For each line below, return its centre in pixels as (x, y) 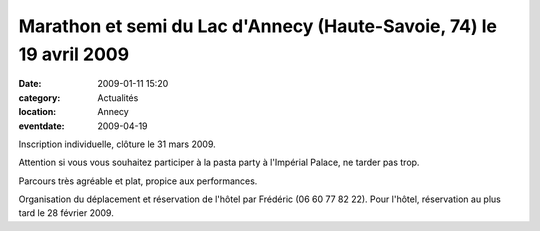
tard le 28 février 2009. (66, 213)
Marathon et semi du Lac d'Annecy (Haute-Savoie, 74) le (257, 26)
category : (39, 97)
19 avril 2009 (74, 54)
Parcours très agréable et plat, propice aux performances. (138, 181)
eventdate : (41, 126)
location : (37, 112)
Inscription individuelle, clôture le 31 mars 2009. (117, 144)
